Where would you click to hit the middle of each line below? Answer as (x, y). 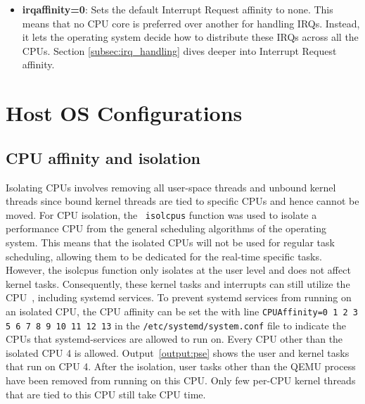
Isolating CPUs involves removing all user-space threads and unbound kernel (171, 187)
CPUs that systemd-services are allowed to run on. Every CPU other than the (174, 339)
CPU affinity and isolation (103, 157)
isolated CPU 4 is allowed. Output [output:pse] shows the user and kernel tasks (178, 352)
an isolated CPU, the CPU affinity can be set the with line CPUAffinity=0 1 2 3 (182, 311)
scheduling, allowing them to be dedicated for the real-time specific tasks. (164, 256)
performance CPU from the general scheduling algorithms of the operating (166, 228)
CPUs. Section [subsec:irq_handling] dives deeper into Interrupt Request (179, 50)
